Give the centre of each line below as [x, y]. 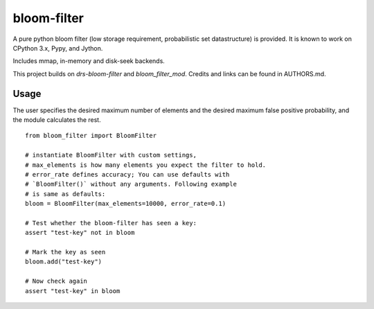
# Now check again [56, 281]
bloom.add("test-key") [64, 262]
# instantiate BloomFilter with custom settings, [111, 155]
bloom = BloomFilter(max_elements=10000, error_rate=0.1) [126, 204]
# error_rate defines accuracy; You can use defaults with [127, 174]
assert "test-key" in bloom [73, 291]
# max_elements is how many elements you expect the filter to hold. [146, 165]
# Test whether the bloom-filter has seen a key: [111, 223]
